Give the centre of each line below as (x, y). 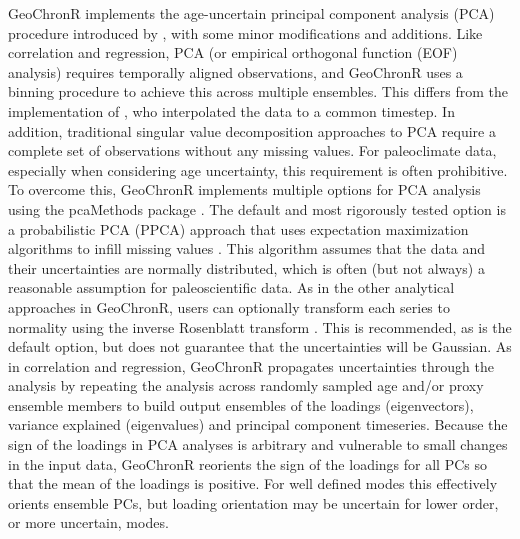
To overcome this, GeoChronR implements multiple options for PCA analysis (244, 189)
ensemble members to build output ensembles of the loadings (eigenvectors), (241, 404)
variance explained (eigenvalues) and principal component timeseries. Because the (258, 424)
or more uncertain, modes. (88, 522)
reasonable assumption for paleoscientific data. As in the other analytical (231, 287)
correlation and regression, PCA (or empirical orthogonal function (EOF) (233, 52)
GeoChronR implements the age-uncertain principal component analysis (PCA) (251, 13)
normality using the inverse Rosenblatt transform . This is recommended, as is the (260, 326)
